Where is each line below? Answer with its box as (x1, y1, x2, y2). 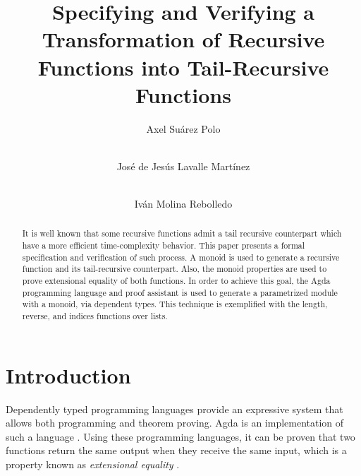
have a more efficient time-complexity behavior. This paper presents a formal (22, 239, 305, 251)
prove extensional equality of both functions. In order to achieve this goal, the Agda (22, 275, 331, 287)
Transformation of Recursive (42, 25, 325, 54)
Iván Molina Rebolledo (134, 196, 233, 211)
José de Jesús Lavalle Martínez (116, 158, 250, 173)
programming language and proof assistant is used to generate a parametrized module (22, 286, 338, 298)
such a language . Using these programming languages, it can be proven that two (6, 429, 355, 444)
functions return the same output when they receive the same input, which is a (6, 443, 347, 458)
